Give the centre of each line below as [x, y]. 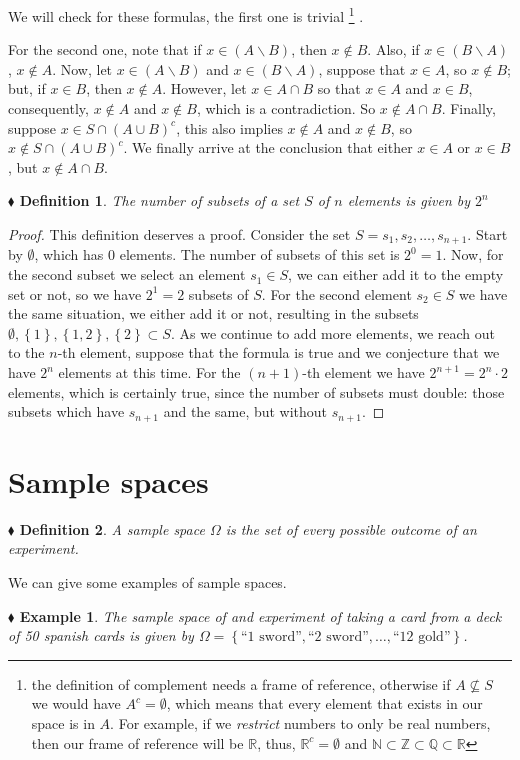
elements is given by [409, 200]
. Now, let [82, 68]
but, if [27, 88]
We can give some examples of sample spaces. [147, 581]
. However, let [204, 88]
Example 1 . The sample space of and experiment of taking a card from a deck [260, 615]
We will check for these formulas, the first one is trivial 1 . [186, 14]
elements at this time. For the [149, 372]
